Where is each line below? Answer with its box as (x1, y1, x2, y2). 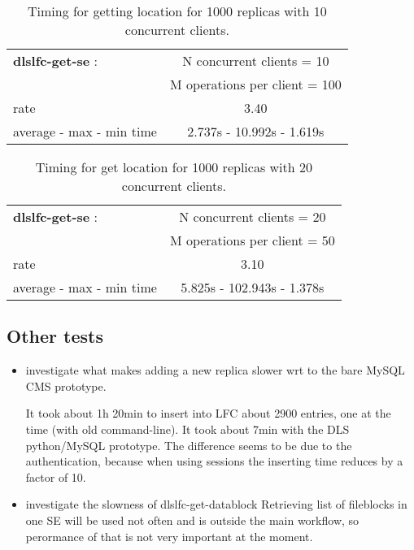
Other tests (7, 323, 103, 349)
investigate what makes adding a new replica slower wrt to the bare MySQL (25, 362, 405, 379)
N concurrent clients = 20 (179, 207, 326, 226)
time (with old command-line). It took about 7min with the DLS (25, 420, 350, 437)
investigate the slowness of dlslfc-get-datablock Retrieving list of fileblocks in (25, 496, 407, 513)
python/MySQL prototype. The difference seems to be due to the (25, 436, 352, 453)
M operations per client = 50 (169, 231, 335, 249)
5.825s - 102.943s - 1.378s (181, 278, 325, 297)
